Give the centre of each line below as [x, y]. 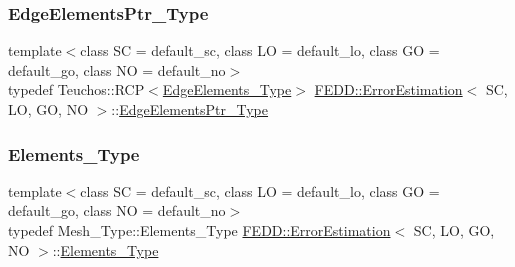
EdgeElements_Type [227, 89]
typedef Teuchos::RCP [76, 89]
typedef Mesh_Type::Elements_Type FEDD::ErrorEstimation [199, 230]
